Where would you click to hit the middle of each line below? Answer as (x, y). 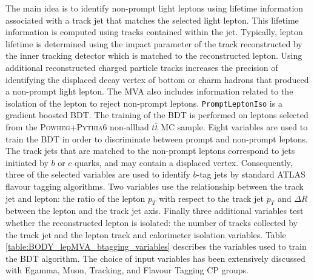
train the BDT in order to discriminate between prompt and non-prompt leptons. (157, 138)
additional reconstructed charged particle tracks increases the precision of (142, 67)
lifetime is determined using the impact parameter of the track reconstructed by (154, 43)
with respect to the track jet (211, 198)
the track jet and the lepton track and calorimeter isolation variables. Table (146, 234)
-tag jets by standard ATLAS (251, 174)
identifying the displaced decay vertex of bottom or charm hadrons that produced (157, 79)
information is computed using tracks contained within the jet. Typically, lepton (154, 32)
